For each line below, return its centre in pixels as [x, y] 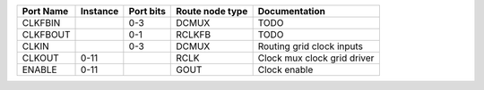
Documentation [292, 11]
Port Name [45, 11]
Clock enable [285, 70]
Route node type [212, 11]
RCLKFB [193, 34]
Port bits [147, 11]
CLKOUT [41, 58]
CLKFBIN [41, 23]
